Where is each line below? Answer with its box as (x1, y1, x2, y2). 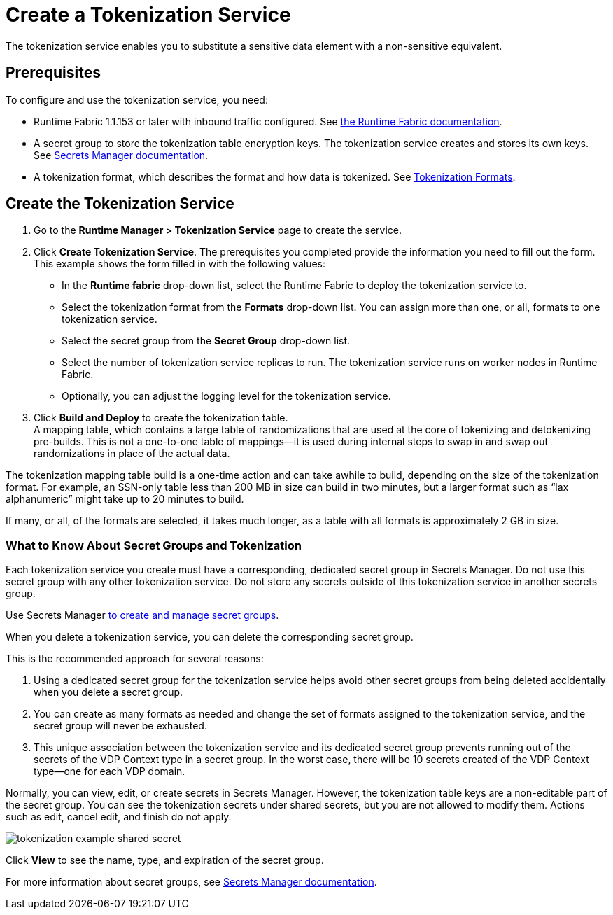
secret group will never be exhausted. (34, 720, 207, 732)
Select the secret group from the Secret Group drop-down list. (62, 335, 351, 347)
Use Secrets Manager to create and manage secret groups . (6, 609, 279, 622)
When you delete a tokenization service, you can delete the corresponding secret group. (6, 631, 414, 643)
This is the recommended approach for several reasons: (6, 652, 264, 665)
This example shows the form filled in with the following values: (34, 258, 325, 270)
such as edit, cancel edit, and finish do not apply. (6, 811, 232, 823)
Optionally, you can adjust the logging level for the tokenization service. (62, 390, 391, 403)
